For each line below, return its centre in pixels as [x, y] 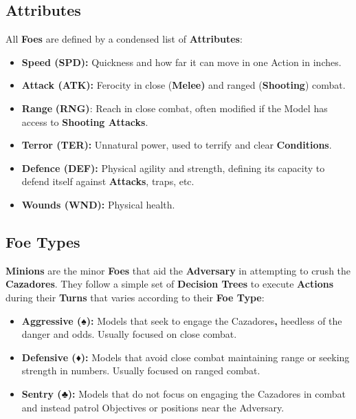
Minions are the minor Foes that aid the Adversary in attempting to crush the [178, 270]
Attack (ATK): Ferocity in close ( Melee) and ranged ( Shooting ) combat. [183, 85]
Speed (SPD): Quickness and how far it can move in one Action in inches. [181, 62]
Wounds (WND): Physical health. [98, 204]
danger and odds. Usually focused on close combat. [129, 334]
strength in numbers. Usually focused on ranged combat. [141, 370]
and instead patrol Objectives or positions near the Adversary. [153, 407]
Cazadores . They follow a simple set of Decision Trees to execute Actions [170, 284]
